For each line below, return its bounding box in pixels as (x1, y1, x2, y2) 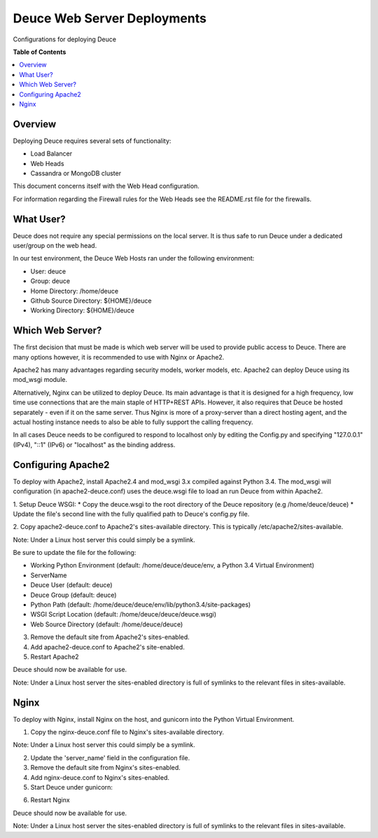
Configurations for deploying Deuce (13, 35, 117, 43)
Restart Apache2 (30, 652, 80, 661)
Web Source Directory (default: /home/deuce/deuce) (30, 620, 183, 628)
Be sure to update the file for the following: (13, 549, 136, 557)
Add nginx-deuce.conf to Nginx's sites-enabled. (30, 773, 169, 781)
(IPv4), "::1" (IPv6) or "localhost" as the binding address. (13, 440, 176, 448)
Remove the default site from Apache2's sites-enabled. (30, 633, 190, 641)
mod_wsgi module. (13, 376, 68, 384)
